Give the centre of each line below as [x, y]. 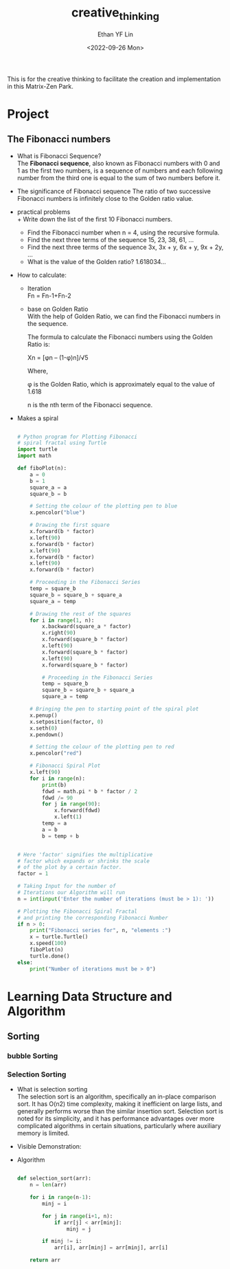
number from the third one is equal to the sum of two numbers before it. [119, 177]
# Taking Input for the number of [66, 886]
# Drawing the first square [70, 525]
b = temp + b [61, 836]
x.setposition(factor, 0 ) [67, 722]
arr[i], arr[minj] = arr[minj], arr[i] [111, 1248]
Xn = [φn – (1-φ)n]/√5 [58, 357]
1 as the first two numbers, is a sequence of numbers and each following [120, 171]
